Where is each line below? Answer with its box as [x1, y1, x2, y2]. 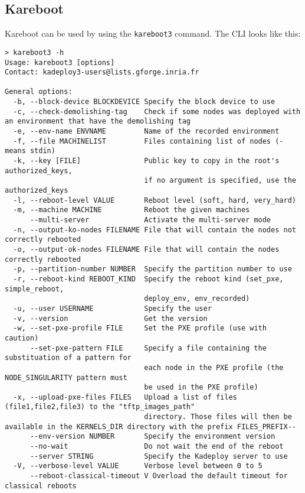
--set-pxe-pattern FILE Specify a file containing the [29, 343, 267, 352]
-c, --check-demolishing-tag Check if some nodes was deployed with [13, 107, 301, 116]
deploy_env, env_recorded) [144, 294, 250, 303]
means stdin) [5, 147, 55, 155]
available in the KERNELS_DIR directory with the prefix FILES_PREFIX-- [5, 422, 296, 431]
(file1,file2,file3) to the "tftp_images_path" [5, 403, 195, 411]
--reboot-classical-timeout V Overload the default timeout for [29, 472, 288, 481]
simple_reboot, [5, 284, 64, 293]
